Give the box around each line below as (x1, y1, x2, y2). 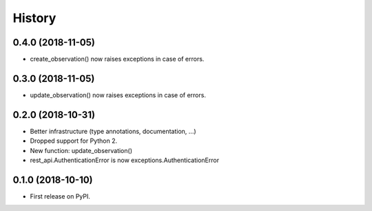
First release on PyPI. (30, 192, 91, 200)
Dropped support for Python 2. (30, 137, 117, 145)
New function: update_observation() (30, 146, 132, 154)
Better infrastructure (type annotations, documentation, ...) (30, 127, 196, 135)
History (12, 10, 56, 26)
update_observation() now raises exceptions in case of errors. (30, 90, 207, 99)
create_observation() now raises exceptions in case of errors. (30, 55, 205, 63)
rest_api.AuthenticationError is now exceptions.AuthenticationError (30, 156, 220, 165)
